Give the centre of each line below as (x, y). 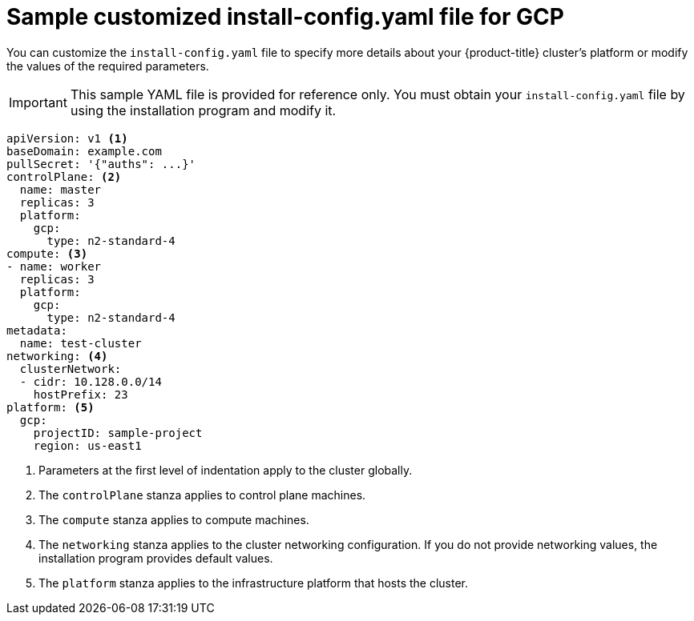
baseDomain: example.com (84, 151)
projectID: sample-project (118, 433)
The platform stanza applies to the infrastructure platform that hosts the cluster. (254, 583)
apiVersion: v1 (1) (67, 138)
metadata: (37, 330)
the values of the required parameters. (108, 66)
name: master (61, 189)
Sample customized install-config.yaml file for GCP (285, 17)
